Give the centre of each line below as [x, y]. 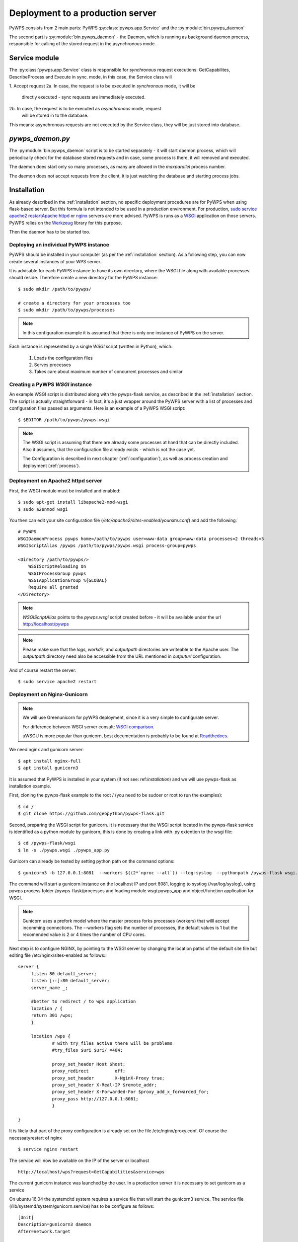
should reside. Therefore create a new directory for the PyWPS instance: [84, 278]
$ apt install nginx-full [50, 761]
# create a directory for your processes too [74, 303]
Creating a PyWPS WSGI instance [50, 385]
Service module [34, 58]
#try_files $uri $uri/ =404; [87, 1050]
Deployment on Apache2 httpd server [56, 481]
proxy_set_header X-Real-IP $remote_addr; [104, 1085]
